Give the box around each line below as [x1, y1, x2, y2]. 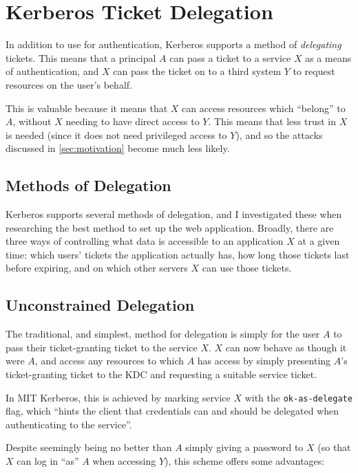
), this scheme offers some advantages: [165, 454, 325, 468]
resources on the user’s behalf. [6, 77, 132, 91]
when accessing [92, 454, 156, 468]
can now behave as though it [225, 340, 347, 354]
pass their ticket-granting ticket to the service [6, 340, 198, 354]
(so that [317, 440, 351, 454]
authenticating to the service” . [6, 417, 132, 431]
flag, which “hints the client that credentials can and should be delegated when [6, 404, 339, 418]
